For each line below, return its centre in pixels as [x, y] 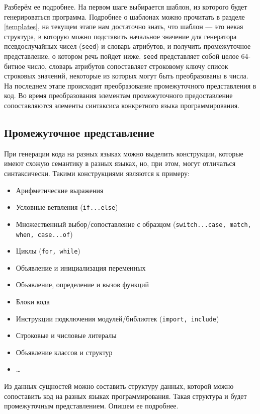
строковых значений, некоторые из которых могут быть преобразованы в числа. [126, 76]
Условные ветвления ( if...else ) [67, 207]
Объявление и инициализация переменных [81, 267]
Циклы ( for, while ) [48, 251]
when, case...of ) [44, 234]
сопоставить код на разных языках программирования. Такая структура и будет [125, 396]
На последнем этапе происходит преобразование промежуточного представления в [130, 85]
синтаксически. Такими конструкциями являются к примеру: [97, 173]
